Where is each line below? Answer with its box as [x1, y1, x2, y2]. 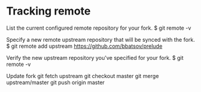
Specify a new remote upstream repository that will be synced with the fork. [6, 36, 195, 43]
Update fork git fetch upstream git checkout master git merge [6, 72, 159, 79]
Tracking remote [6, 4, 91, 18]
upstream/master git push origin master [6, 79, 105, 86]
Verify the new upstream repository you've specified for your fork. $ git [6, 54, 184, 61]
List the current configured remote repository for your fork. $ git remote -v [6, 24, 191, 31]
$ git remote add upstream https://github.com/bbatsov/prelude [6, 42, 163, 50]
